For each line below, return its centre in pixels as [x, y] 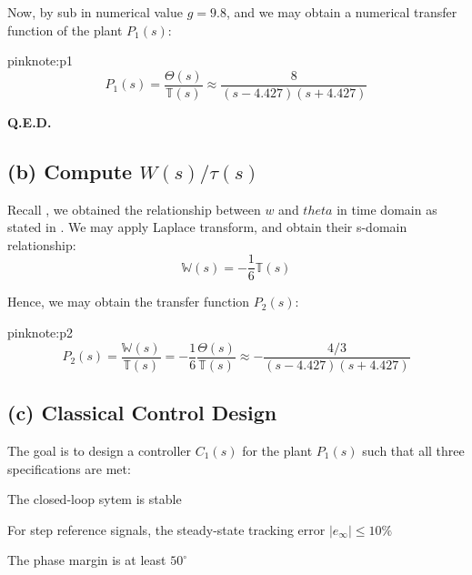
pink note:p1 [40, 61]
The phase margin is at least [87, 560]
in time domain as [387, 209]
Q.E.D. [30, 121]
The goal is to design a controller [100, 450]
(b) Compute [70, 171]
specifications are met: [69, 468]
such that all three [413, 450]
